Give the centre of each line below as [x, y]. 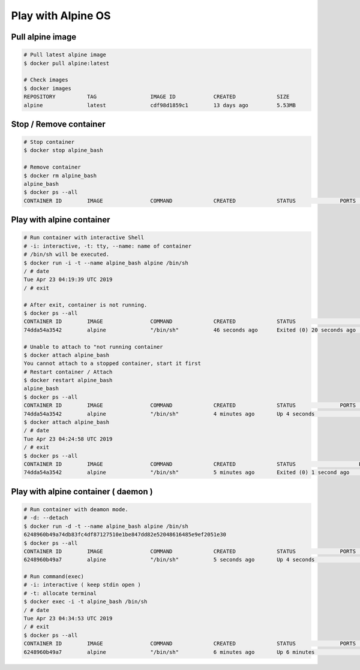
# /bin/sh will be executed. [67, 254]
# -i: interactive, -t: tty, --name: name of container [108, 246]
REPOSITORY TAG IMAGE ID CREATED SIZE [157, 97]
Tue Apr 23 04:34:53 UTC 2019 [68, 618]
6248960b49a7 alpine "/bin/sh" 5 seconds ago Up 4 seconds [169, 560]
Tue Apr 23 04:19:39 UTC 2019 [68, 280]
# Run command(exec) [54, 577]
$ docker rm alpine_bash [60, 176]
